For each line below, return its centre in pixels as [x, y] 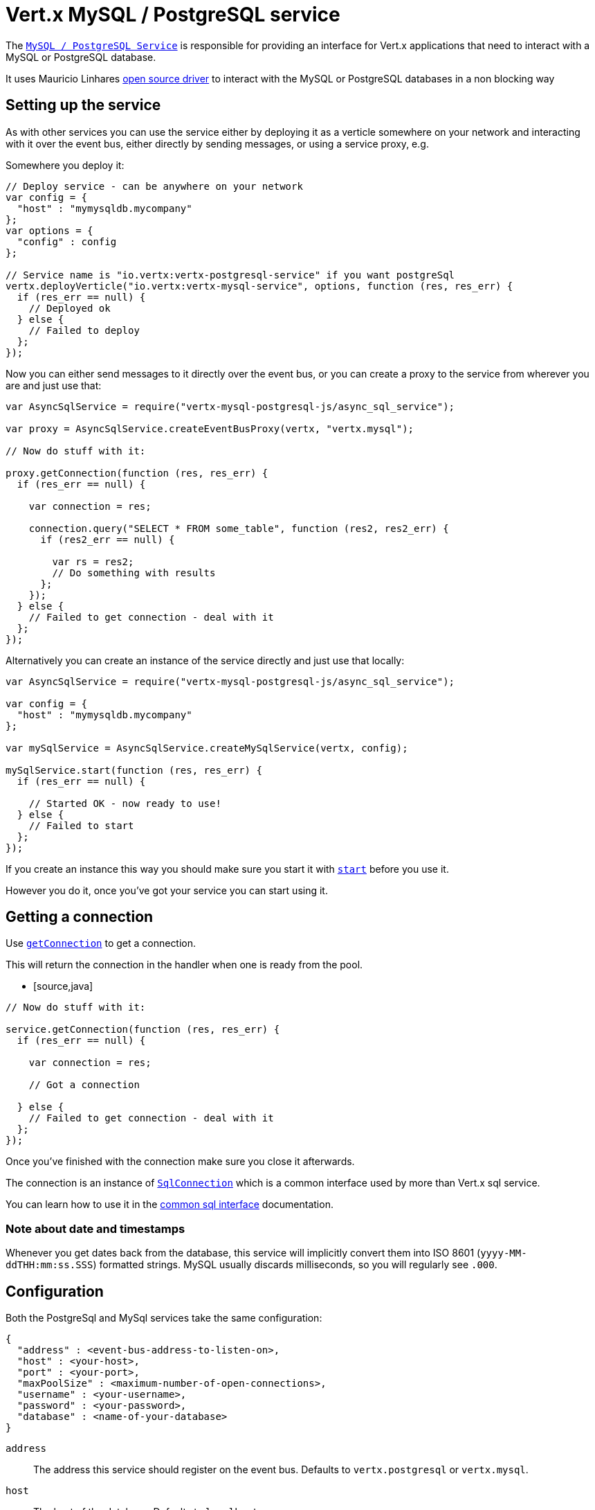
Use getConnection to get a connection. [101, 943]
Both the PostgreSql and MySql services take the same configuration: [164, 1318]
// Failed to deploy [84, 330]
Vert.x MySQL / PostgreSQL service [173, 15]
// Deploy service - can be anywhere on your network [154, 186]
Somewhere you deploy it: [65, 165]
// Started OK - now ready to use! [125, 803]
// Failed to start [81, 825]
